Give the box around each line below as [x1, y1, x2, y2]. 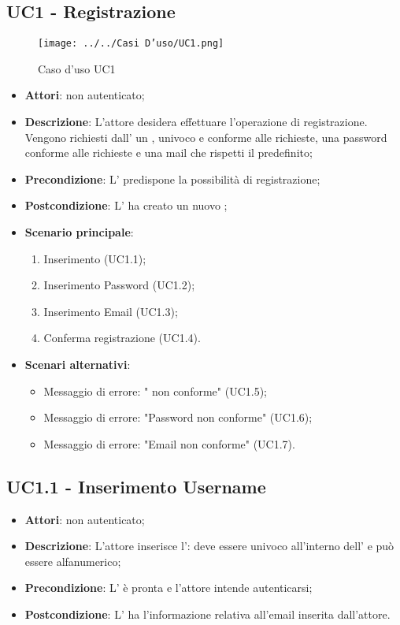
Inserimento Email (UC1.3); [43, 303, 178, 319]
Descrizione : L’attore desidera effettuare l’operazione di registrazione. [24, 113, 368, 130]
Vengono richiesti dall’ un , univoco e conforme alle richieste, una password [24, 128, 387, 145]
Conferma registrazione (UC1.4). [43, 329, 201, 346]
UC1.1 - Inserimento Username [6, 474, 266, 498]
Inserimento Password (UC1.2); [43, 277, 195, 293]
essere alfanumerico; [24, 552, 121, 569]
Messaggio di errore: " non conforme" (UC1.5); [43, 382, 267, 399]
